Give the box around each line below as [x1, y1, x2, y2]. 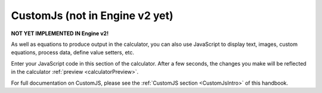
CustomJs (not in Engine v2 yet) [11, 9, 174, 22]
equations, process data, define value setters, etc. [11, 49, 134, 56]
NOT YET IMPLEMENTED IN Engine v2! [11, 30, 109, 37]
